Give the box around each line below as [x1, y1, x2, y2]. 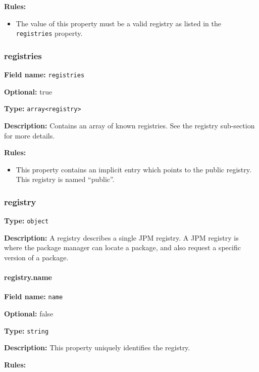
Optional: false [4, 308, 54, 319]
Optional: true [4, 86, 53, 97]
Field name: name [4, 291, 63, 302]
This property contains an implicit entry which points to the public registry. [16, 164, 251, 174]
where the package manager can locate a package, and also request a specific [4, 242, 241, 253]
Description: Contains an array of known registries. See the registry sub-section [4, 120, 255, 130]
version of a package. [4, 252, 69, 262]
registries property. [16, 28, 83, 38]
